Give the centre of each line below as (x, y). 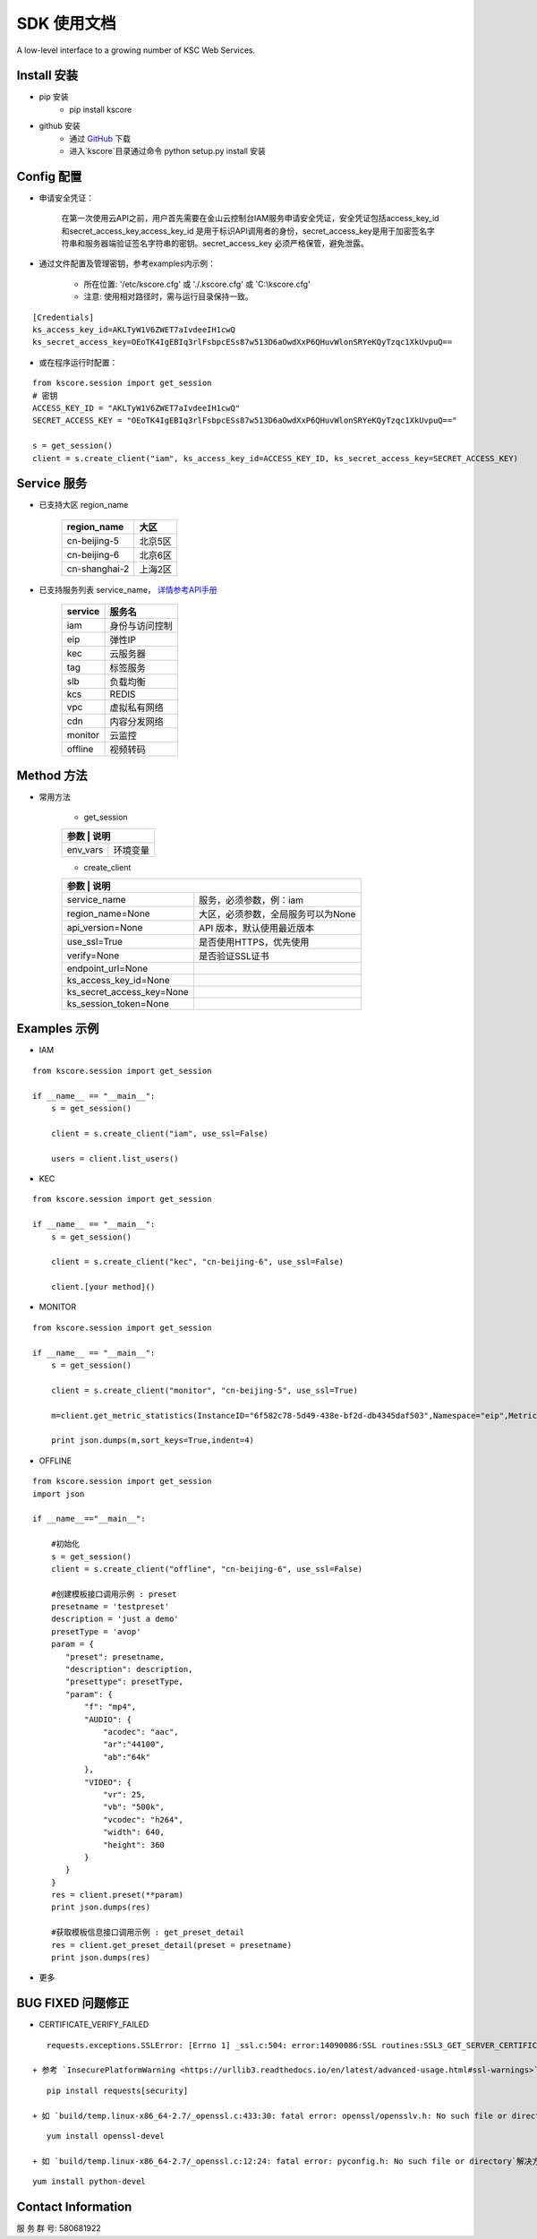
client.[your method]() (103, 1287)
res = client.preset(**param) (117, 1895)
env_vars (85, 849)
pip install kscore (101, 109)
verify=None (93, 956)
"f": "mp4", (110, 1707)
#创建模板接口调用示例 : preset (114, 1594)
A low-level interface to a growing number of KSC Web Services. (136, 50)
